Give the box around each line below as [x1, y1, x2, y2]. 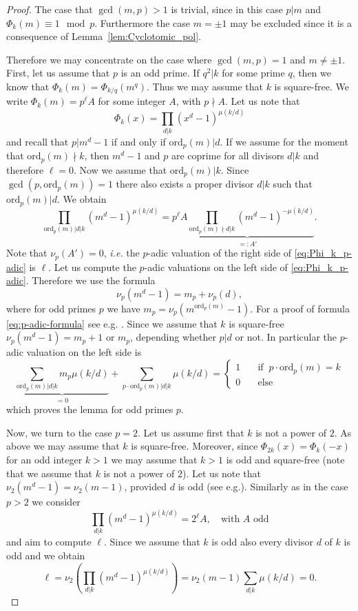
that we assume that [6, 465, 92, 480]
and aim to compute [6, 534, 92, 549]
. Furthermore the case [94, 15, 191, 30]
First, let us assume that [6, 66, 110, 80]
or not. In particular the [235, 330, 337, 344]
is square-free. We [274, 79, 349, 93]
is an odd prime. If [120, 66, 200, 80]
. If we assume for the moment [220, 134, 348, 148]
